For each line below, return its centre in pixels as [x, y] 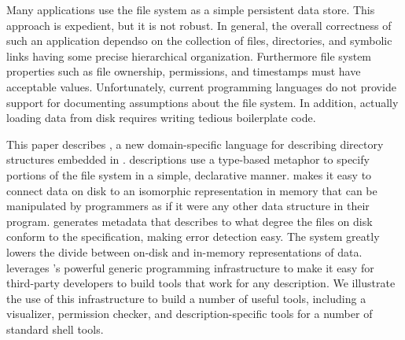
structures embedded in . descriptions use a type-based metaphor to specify [188, 159]
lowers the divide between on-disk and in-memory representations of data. [184, 251]
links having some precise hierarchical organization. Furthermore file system [189, 55]
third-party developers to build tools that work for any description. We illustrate [201, 283]
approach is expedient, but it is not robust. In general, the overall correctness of [199, 25]
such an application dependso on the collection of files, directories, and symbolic [199, 41]
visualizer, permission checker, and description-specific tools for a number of [190, 314]
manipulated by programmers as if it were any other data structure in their [188, 206]
